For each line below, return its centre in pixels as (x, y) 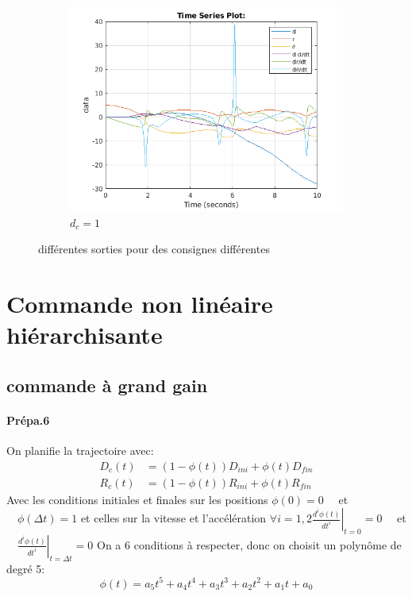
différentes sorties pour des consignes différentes (154, 249)
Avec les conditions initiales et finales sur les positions (137, 499)
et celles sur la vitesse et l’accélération (173, 518)
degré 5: (26, 568)
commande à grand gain (107, 385)
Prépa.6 (28, 420)
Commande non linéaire (140, 303)
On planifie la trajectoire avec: (80, 450)
